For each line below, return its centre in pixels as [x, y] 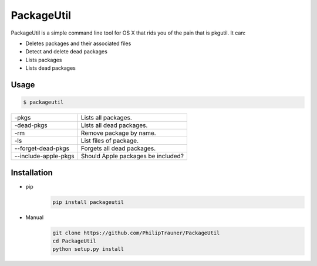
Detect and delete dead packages [67, 52]
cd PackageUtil [74, 241]
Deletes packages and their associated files [78, 43]
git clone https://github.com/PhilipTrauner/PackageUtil [136, 233]
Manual [35, 217]
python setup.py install [88, 249]
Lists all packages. [106, 118]
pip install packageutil [88, 202]
